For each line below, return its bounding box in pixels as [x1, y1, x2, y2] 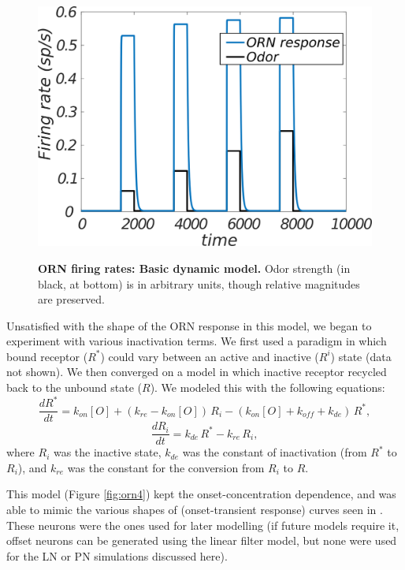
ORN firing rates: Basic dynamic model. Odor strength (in [38, 259, 351, 276]
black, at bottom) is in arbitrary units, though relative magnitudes [38, 275, 360, 292]
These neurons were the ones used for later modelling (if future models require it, [6, 516, 399, 533]
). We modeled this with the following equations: [150, 379, 385, 396]
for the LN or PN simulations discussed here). [6, 547, 228, 564]
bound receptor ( [6, 348, 88, 364]
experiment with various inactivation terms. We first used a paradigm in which [6, 333, 387, 349]
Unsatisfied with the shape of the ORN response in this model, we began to [6, 317, 372, 333]
